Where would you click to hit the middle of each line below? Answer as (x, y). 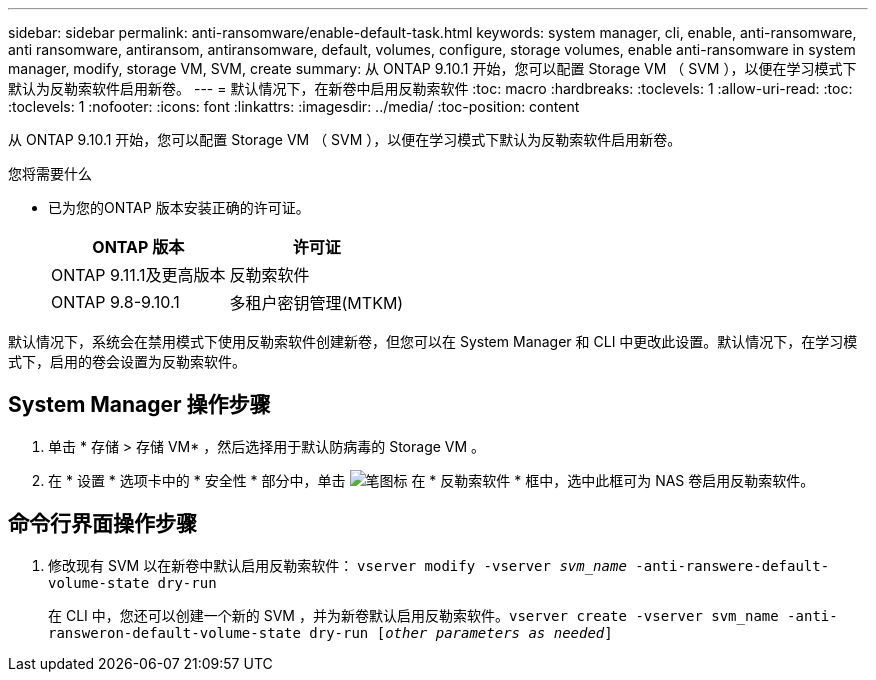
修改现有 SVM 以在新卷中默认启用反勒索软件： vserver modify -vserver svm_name (337, 565)
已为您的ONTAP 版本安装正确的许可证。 (179, 207)
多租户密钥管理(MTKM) (316, 303)
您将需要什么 (50, 173)
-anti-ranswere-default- (732, 565)
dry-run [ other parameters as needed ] (461, 632)
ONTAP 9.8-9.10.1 (115, 302)
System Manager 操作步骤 (139, 405)
